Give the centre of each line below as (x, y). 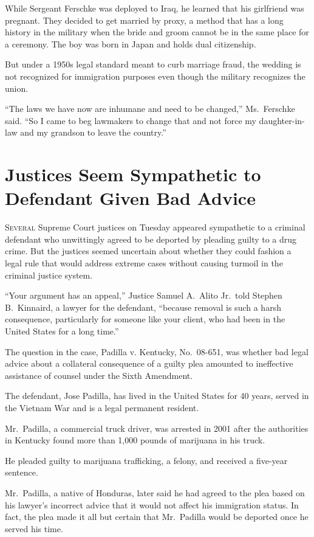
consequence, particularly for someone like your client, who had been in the (145, 319)
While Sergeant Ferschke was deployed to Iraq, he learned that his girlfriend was (155, 8)
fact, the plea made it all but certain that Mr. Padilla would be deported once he (157, 517)
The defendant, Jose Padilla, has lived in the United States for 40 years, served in (157, 396)
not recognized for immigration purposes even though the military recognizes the (155, 76)
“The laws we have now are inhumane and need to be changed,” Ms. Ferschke (150, 109)
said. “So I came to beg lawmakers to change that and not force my (131, 120)
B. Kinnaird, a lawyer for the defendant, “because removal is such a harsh (143, 307)
